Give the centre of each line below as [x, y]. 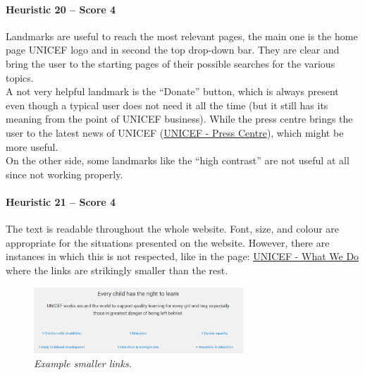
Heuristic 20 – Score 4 [61, 9]
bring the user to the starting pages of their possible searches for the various [171, 63]
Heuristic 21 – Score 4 [61, 201]
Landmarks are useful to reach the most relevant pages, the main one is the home [182, 36]
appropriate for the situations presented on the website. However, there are [168, 242]
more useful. [32, 146]
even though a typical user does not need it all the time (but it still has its [167, 105]
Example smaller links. [83, 363]
